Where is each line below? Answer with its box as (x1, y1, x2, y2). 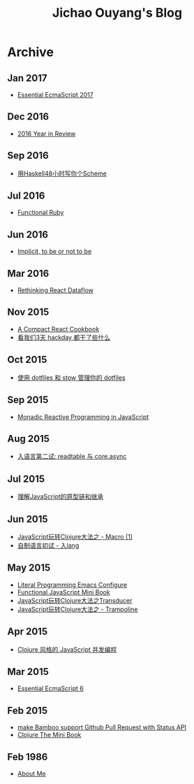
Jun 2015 (7, 513, 48, 525)
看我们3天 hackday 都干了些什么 (17, 333, 110, 341)
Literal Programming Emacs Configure (17, 580, 128, 589)
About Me (17, 769, 47, 778)
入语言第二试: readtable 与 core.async (17, 452, 127, 461)
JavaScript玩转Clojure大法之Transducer (17, 596, 133, 604)
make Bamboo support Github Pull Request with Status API (17, 723, 187, 732)
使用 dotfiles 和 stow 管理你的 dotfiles (17, 373, 126, 382)
